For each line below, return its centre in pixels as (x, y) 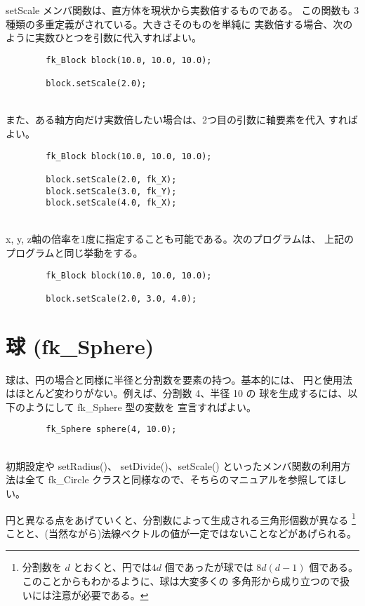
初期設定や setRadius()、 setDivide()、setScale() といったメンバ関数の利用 (173, 465)
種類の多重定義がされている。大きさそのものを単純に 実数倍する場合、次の (179, 23)
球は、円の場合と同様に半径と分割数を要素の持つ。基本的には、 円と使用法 (179, 379)
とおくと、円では (112, 567)
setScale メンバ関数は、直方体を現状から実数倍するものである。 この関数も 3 (182, 10)
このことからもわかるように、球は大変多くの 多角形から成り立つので (181, 580)
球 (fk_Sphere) (80, 345)
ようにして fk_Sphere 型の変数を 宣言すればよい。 (141, 406)
